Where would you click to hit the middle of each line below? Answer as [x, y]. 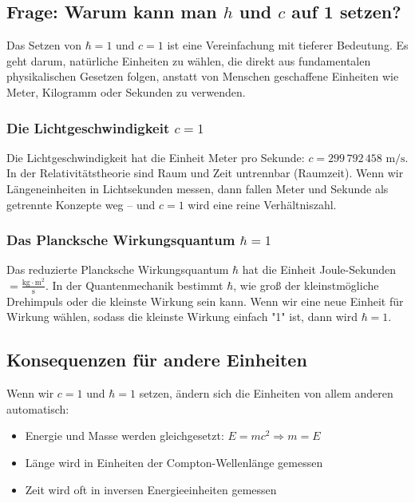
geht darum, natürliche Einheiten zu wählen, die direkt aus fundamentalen [189, 60]
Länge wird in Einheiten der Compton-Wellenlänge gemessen [174, 462]
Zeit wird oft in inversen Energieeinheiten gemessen [151, 489]
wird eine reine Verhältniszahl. [262, 204]
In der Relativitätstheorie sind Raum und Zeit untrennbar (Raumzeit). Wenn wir [205, 173]
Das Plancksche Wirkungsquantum [121, 240]
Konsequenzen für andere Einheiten [157, 360]
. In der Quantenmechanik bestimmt [134, 285]
